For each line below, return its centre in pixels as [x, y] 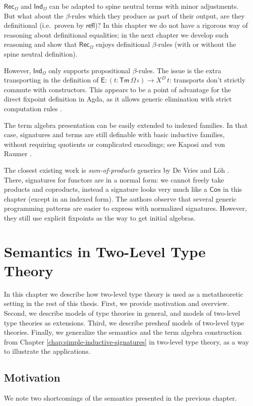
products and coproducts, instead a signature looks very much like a [106, 189]
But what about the [34, 15]
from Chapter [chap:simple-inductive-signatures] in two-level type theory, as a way [126, 341]
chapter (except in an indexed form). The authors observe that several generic [120, 198]
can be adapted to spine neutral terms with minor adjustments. [144, 6]
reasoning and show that [40, 44]
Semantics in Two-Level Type [105, 251]
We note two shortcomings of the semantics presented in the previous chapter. [120, 398]
